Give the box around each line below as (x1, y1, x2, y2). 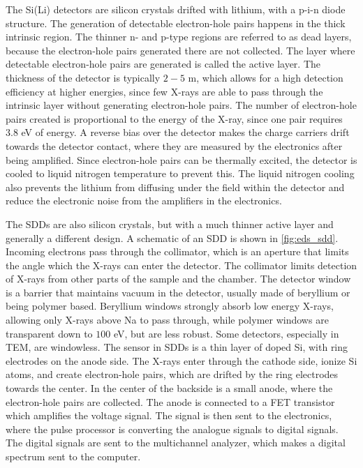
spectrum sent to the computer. (6, 449, 141, 463)
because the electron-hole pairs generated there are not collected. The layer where (6, 43, 355, 57)
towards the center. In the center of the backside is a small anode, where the (6, 381, 333, 395)
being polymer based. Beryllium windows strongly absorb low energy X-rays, (6, 299, 334, 313)
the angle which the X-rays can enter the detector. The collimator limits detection (6, 257, 357, 272)
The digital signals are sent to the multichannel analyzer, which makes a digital (6, 435, 346, 450)
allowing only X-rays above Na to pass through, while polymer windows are (6, 312, 329, 327)
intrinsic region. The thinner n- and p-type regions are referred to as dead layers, (6, 29, 352, 44)
